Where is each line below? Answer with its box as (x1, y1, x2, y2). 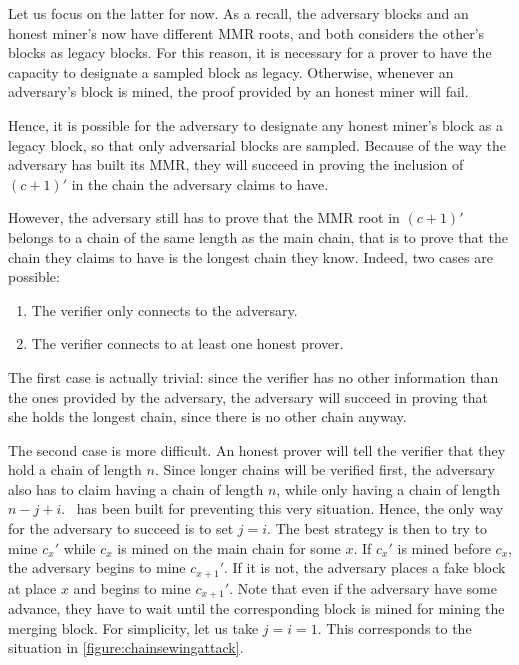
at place (8, 577, 57, 598)
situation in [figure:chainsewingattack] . (8, 637, 244, 658)
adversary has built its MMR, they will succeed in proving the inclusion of (8, 154, 464, 175)
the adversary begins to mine (8, 557, 186, 578)
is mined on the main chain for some (117, 537, 341, 558)
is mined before (397, 537, 491, 558)
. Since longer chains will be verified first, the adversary (154, 459, 495, 480)
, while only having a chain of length (276, 478, 500, 499)
